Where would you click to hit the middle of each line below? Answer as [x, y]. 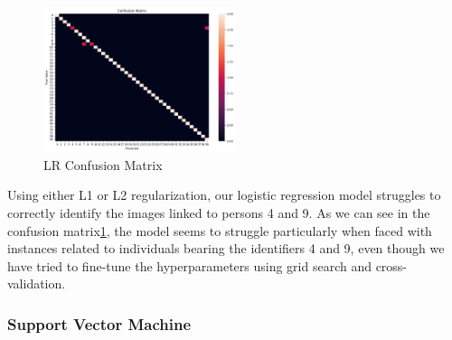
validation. [37, 283]
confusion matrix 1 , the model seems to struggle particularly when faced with [220, 230]
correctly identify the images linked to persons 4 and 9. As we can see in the [219, 212]
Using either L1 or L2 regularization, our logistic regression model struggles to [224, 195]
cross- [391, 265]
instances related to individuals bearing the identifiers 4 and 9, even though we [226, 248]
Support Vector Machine [99, 323]
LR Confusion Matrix [103, 164]
